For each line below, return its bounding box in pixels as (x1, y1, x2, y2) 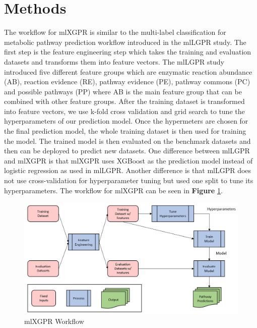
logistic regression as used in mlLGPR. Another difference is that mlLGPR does (4, 165, 251, 176)
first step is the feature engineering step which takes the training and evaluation (4, 46, 251, 57)
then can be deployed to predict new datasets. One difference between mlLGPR (4, 145, 250, 156)
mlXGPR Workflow (24, 315, 84, 326)
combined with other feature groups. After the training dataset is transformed (4, 96, 245, 106)
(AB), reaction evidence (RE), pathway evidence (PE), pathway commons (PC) (4, 76, 250, 87)
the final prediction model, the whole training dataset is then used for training (4, 126, 246, 136)
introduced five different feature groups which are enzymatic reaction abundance (4, 66, 252, 77)
